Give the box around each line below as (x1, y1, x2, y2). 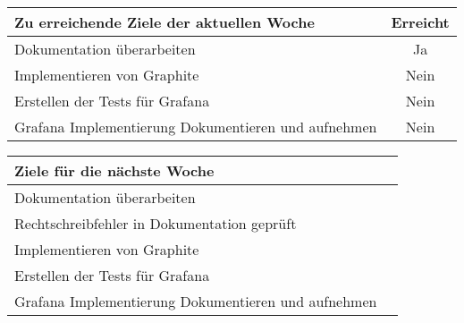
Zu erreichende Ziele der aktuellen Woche (14, 12, 315, 32)
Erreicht (391, 12, 450, 32)
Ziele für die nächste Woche (14, 160, 215, 181)
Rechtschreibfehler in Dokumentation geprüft (14, 213, 297, 234)
